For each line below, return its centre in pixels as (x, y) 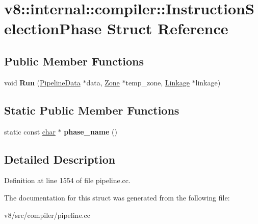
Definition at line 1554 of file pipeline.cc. (67, 180)
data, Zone (103, 82)
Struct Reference (167, 28)
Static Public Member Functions (92, 110)
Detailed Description (60, 159)
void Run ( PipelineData (42, 82)
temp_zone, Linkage (158, 82)
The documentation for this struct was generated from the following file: (117, 197)
